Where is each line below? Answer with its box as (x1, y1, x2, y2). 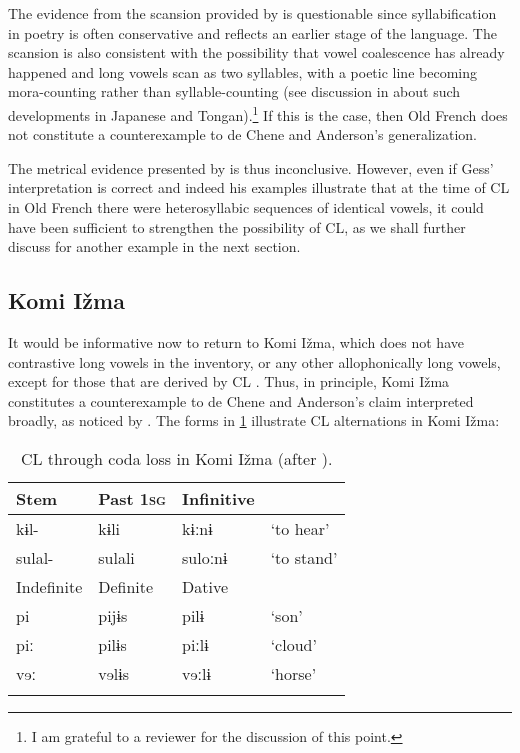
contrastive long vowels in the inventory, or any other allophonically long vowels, (8, 351, 501, 372)
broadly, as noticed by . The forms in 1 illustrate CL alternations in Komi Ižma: (8, 410, 500, 431)
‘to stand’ (270, 545, 338, 569)
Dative (182, 574, 229, 598)
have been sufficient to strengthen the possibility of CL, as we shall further (8, 216, 466, 237)
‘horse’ (270, 661, 317, 685)
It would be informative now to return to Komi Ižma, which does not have (8, 331, 464, 352)
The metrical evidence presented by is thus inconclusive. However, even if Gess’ (8, 157, 494, 178)
